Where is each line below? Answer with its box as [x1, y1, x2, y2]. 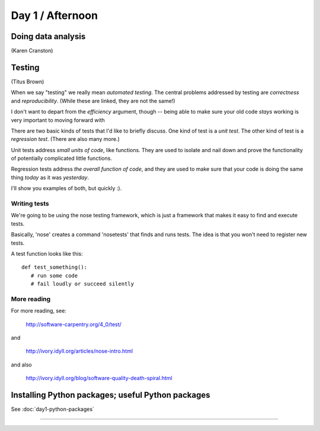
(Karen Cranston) [11, 47, 53, 54]
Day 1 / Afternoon [11, 9, 98, 22]
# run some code [30, 272, 78, 279]
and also [11, 361, 32, 368]
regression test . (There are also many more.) [11, 136, 120, 143]
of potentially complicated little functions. [11, 155, 113, 162]
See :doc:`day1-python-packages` [11, 406, 95, 413]
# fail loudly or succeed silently [30, 281, 135, 287]
